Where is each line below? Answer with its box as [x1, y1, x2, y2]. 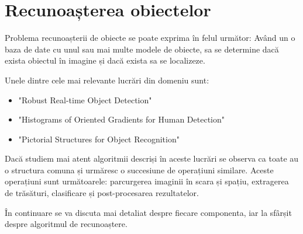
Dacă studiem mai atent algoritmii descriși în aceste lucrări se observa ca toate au [5, 152, 299, 165]
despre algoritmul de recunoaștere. [5, 218, 128, 230]
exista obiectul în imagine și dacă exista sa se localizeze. [5, 54, 205, 67]
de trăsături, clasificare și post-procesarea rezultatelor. [5, 187, 199, 199]
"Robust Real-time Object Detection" [18, 93, 152, 106]
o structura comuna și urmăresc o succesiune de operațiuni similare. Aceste [5, 163, 274, 176]
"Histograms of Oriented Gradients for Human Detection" [18, 113, 225, 125]
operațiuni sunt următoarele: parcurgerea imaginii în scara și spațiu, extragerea [5, 175, 289, 187]
